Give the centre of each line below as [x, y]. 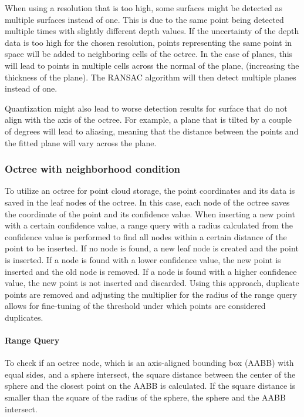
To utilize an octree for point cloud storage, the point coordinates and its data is [150, 191]
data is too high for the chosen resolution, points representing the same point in [148, 42]
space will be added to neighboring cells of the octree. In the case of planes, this [149, 54]
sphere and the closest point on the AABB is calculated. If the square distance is [150, 386]
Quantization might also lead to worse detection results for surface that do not [146, 108]
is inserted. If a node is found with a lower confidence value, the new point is [143, 259]
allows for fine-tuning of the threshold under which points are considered [135, 306]
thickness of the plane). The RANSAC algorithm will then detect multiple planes [151, 77]
